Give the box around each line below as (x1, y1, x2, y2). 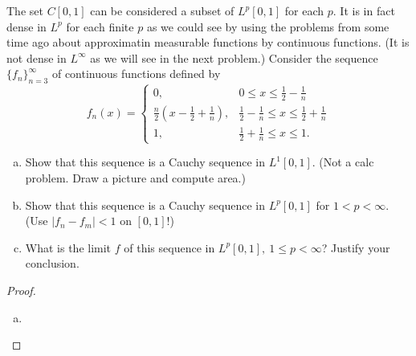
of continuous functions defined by (51, 65, 221, 82)
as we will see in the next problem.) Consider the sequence (90, 49, 378, 66)
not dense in (6, 49, 67, 66)
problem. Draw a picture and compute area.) (25, 170, 246, 186)
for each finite (66, 18, 134, 35)
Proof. (6, 282, 36, 298)
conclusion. (25, 255, 80, 272)
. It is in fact (332, 2, 395, 18)
